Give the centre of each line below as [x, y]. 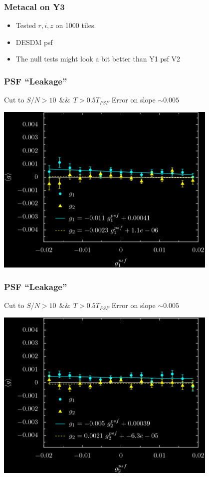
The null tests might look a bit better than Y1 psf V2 [98, 59]
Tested [26, 25]
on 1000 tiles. [76, 25]
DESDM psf [34, 42]
